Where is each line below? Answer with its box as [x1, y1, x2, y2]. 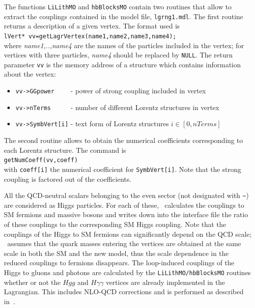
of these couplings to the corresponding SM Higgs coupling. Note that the [4, 219, 226, 229]
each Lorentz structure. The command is [4, 144, 126, 155]
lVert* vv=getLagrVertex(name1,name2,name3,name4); [4, 32, 176, 40]
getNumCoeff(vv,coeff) [4, 157, 78, 164]
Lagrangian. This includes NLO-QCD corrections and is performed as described [4, 286, 244, 297]
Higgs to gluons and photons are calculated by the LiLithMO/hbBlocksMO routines [4, 267, 251, 277]
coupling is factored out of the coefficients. [4, 173, 132, 184]
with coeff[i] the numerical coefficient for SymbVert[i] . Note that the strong [4, 164, 241, 174]
